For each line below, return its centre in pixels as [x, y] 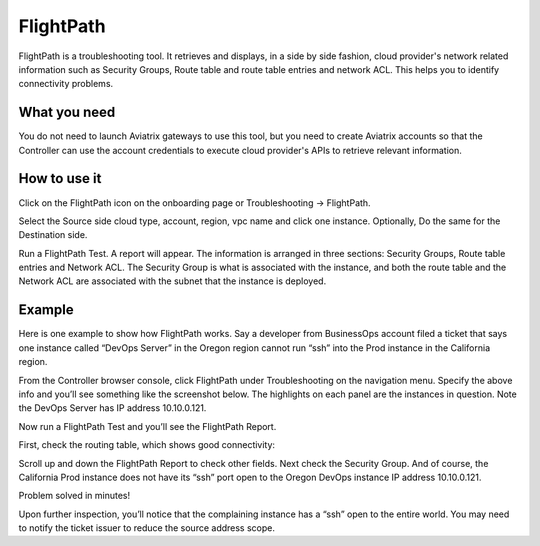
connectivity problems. [66, 84]
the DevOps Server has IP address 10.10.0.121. [112, 408]
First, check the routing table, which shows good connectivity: [146, 445]
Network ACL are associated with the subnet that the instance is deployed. [172, 281]
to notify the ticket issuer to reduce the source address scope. [146, 528]
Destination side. [53, 235]
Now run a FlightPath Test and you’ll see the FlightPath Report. [147, 426]
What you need [67, 112]
